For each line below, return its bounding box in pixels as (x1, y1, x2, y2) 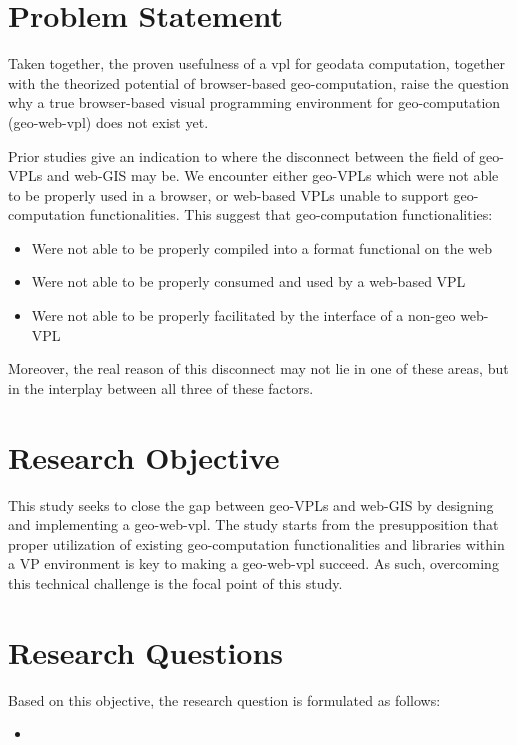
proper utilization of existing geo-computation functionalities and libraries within (8, 533, 505, 554)
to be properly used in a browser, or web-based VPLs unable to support (8, 184, 449, 205)
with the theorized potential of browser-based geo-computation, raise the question (8, 72, 509, 93)
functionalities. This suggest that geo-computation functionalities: (89, 204, 493, 225)
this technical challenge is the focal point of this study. (8, 572, 343, 593)
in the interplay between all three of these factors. (8, 377, 314, 398)
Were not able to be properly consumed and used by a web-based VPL (31, 271, 466, 292)
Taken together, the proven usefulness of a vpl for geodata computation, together (8, 53, 506, 74)
